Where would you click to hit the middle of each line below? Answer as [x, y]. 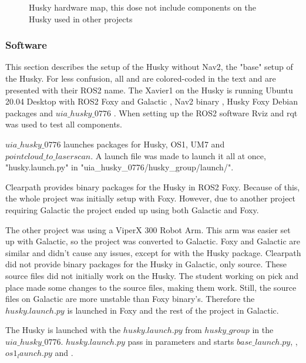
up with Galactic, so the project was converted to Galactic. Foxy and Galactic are [153, 241]
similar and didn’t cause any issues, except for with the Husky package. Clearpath [153, 252]
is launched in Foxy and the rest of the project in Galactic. [173, 310]
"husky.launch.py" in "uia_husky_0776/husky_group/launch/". [120, 167]
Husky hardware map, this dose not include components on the [142, 7]
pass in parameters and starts [181, 341]
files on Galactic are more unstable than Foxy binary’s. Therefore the [130, 299]
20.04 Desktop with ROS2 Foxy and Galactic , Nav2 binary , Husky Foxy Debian [152, 101]
